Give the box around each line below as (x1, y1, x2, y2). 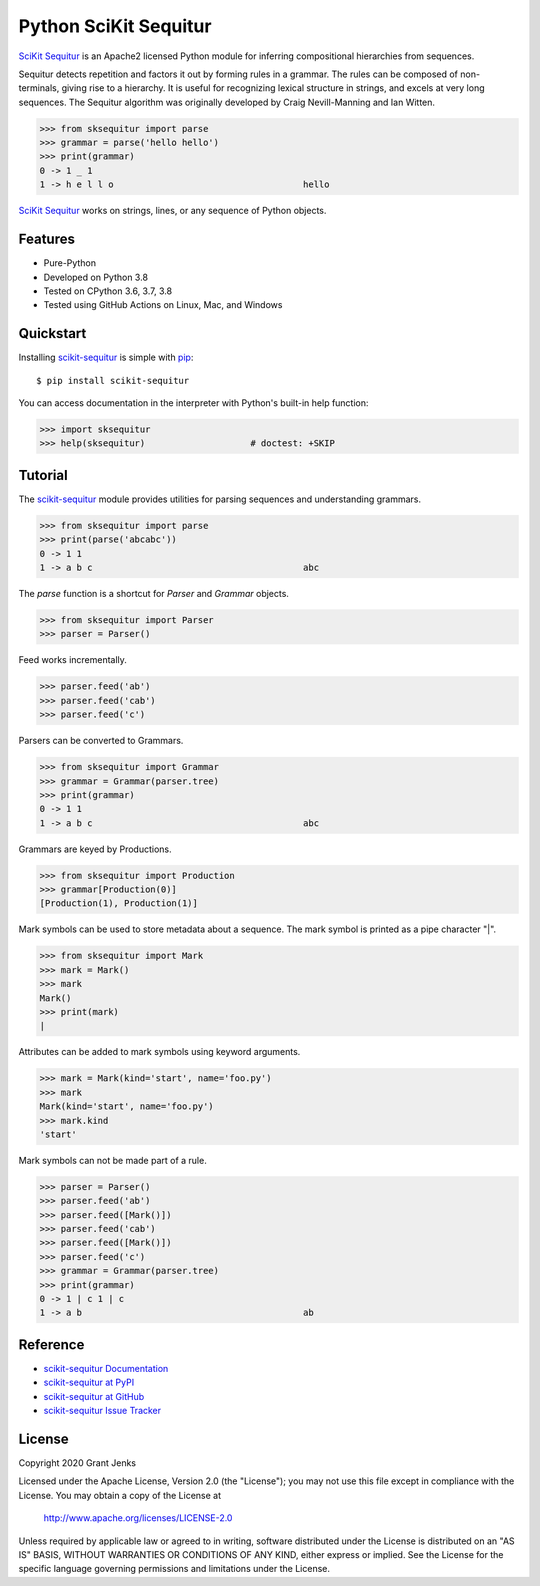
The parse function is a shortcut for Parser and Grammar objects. (18, 588, 290, 600)
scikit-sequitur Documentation (43, 1362, 169, 1374)
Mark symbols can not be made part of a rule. (18, 1154, 207, 1166)
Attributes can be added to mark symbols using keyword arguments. (18, 1046, 301, 1058)
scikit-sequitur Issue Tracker (43, 1405, 162, 1417)
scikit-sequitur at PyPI (43, 1376, 135, 1389)
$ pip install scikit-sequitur (36, 375, 190, 386)
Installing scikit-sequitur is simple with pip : (18, 351, 194, 364)
